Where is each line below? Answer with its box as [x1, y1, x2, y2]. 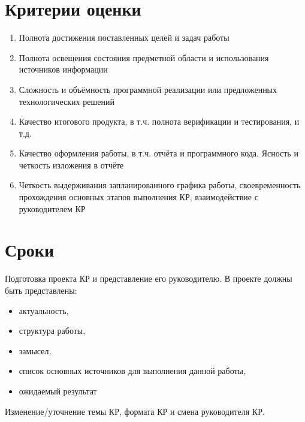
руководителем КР [19, 202, 86, 215]
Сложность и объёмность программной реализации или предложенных [19, 83, 277, 95]
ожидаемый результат [19, 384, 97, 397]
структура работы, [19, 324, 86, 337]
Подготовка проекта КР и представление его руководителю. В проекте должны [5, 272, 292, 285]
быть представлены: [5, 284, 77, 296]
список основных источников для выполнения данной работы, [19, 364, 246, 377]
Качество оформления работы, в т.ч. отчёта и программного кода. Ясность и [19, 147, 298, 159]
